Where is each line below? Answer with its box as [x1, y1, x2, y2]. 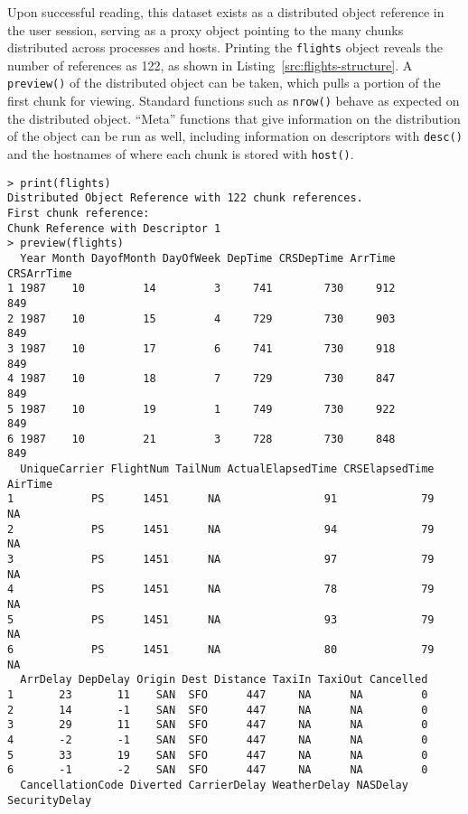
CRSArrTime [7, 267, 72, 280]
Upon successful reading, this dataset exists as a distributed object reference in [7, 3, 445, 21]
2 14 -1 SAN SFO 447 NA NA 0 [7, 703, 428, 716]
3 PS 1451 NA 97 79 [7, 553, 435, 566]
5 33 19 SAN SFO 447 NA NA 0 [7, 748, 428, 762]
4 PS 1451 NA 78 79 [7, 583, 435, 596]
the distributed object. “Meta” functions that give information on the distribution [7, 108, 461, 127]
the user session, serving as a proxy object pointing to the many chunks [7, 20, 404, 39]
